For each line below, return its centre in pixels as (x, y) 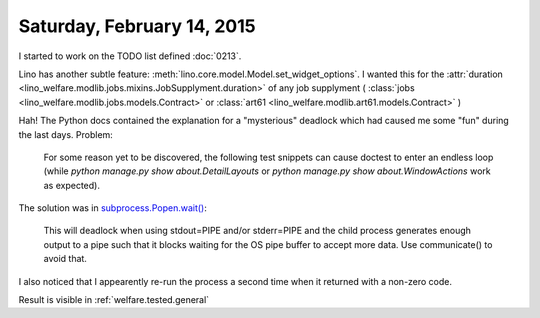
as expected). (71, 185)
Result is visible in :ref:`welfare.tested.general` (114, 300)
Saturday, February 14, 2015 (137, 26)
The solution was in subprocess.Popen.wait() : (112, 208)
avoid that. (65, 259)
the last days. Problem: (66, 134)
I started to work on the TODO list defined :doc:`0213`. (130, 56)
